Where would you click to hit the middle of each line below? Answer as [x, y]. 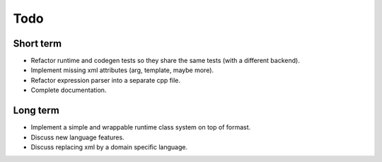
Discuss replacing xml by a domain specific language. [109, 147]
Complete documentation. [69, 90]
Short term [37, 44]
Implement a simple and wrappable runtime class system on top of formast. [141, 127]
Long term [36, 111]
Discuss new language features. [77, 137]
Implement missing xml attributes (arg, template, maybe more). [122, 70]
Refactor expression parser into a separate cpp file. [105, 80]
